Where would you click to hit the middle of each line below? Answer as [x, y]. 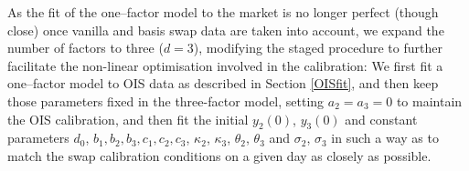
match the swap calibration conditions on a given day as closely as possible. [219, 155]
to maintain [429, 101]
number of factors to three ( [85, 48]
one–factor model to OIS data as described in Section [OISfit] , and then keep [223, 83]
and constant [381, 119]
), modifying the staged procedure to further [318, 48]
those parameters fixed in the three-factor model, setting [166, 101]
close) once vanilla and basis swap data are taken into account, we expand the [226, 30]
